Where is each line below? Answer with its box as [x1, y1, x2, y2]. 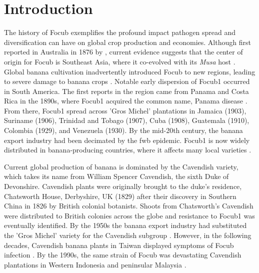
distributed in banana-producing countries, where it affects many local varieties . [4, 144, 251, 155]
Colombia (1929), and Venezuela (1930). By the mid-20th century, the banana [4, 125, 243, 135]
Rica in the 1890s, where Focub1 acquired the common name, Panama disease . [4, 95, 247, 106]
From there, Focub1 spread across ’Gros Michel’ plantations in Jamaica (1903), [4, 105, 246, 115]
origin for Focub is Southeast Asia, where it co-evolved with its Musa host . [4, 56, 235, 66]
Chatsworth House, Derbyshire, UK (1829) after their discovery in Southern [4, 190, 236, 201]
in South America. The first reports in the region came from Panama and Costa [4, 85, 249, 96]
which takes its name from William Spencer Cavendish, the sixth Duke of [4, 171, 229, 181]
